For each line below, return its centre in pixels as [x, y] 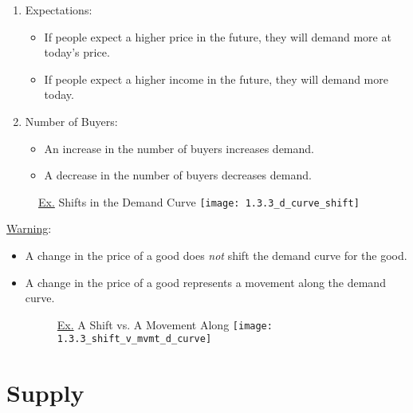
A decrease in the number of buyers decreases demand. [178, 175]
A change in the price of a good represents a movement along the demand [205, 282]
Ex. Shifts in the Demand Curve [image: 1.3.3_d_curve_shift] [199, 201]
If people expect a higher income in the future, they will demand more [216, 79]
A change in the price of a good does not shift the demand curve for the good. [216, 255]
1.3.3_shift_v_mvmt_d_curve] [134, 339]
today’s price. [77, 52]
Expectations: [59, 10]
